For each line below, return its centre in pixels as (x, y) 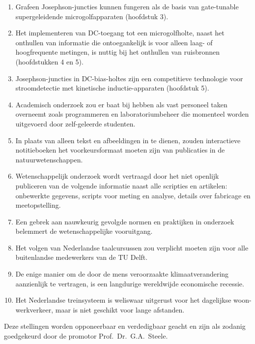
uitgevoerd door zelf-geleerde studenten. (75, 123)
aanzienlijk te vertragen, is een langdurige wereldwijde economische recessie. (130, 283)
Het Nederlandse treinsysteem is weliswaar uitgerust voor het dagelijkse (123, 300)
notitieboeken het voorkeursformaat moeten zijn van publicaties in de (120, 150)
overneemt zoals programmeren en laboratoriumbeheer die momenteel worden (132, 114)
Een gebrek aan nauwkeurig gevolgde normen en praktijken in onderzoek (125, 221)
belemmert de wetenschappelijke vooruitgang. (84, 231)
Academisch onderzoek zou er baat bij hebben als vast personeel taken (121, 104)
